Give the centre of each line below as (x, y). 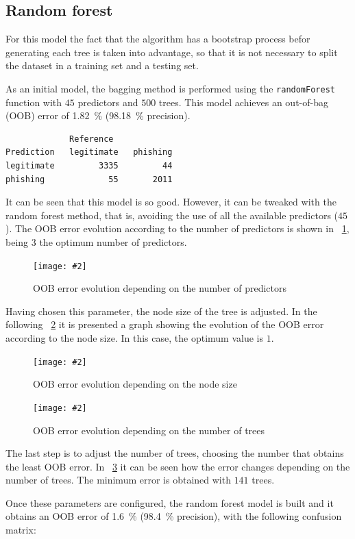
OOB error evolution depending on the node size (135, 384)
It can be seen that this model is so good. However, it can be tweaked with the (171, 202)
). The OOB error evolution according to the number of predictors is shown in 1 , (177, 228)
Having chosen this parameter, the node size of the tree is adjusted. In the (161, 311)
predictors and (108, 102)
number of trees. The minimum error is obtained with (118, 480)
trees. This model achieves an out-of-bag (243, 102)
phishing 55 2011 (89, 179)
